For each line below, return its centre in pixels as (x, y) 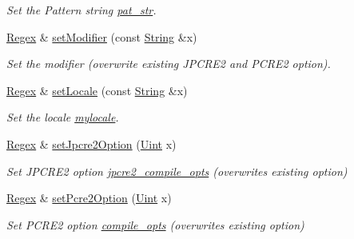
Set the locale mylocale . (63, 117)
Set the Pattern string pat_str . (82, 10)
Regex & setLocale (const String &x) (97, 90)
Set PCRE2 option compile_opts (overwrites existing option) (155, 224)
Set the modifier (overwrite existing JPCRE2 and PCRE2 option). (169, 64)
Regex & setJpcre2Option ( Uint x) (91, 143)
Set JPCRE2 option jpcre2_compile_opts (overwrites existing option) (177, 171)
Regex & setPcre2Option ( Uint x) (89, 198)
